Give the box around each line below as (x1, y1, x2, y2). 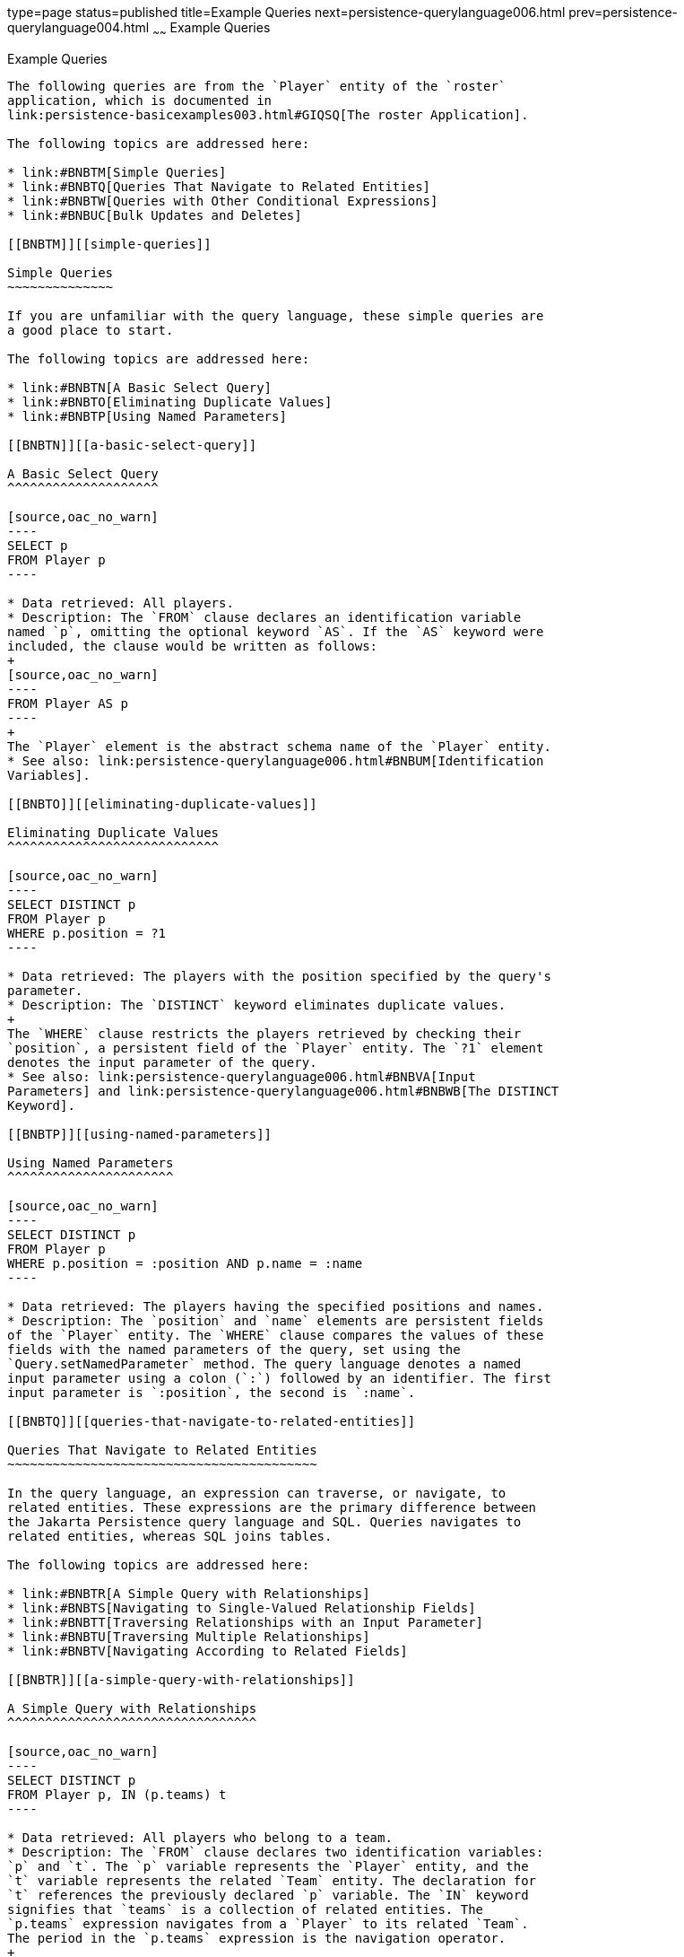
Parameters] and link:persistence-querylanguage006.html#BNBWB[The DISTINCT (7, 1083, 559, 1098)
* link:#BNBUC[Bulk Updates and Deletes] (7, 207, 302, 223)
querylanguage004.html (7, 20, 150, 35)
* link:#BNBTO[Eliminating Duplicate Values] (7, 394, 333, 409)
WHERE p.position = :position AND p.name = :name (7, 1255, 363, 1271)
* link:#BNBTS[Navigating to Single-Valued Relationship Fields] (7, 1600, 476, 1615)
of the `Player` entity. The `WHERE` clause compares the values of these (7, 1327, 544, 1342)
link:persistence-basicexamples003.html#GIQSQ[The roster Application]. (7, 107, 529, 122)
